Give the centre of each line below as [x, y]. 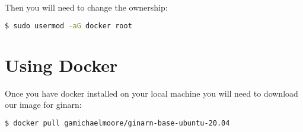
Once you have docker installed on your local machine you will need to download [151, 93]
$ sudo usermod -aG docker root [68, 26]
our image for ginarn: [43, 105]
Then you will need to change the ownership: [86, 7]
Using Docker [61, 65]
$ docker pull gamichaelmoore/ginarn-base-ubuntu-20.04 [117, 123]
